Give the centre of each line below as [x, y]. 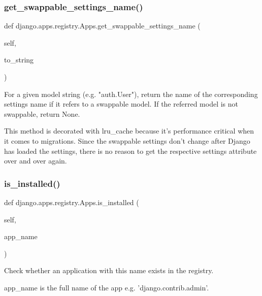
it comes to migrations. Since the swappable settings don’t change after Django [127, 140]
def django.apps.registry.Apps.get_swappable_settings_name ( [102, 26]
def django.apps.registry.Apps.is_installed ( [72, 202]
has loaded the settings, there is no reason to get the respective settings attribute [130, 151]
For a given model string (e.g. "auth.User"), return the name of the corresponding [131, 94]
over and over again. [36, 161]
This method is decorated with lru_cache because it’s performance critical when [129, 131]
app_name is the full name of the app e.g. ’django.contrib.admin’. [107, 287]
